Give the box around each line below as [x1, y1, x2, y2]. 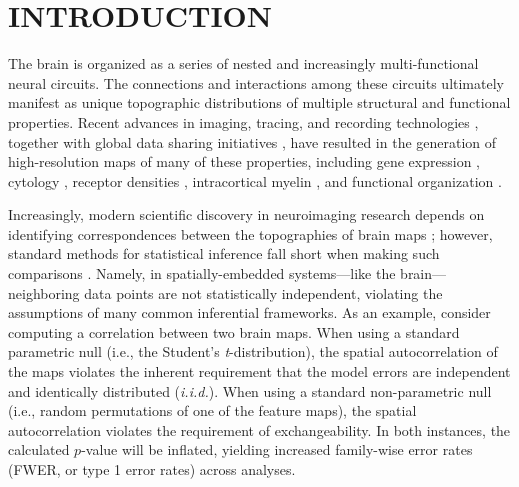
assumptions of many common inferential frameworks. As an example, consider [8, 302, 491, 323]
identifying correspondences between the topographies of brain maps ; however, [8, 223, 493, 244]
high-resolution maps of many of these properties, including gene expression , [8, 151, 480, 172]
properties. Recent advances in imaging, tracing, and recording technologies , [8, 111, 479, 132]
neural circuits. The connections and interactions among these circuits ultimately [8, 72, 504, 93]
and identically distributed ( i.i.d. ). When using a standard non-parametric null [8, 380, 492, 401]
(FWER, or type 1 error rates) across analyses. [8, 459, 296, 479]
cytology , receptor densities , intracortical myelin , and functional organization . [8, 170, 502, 191]
